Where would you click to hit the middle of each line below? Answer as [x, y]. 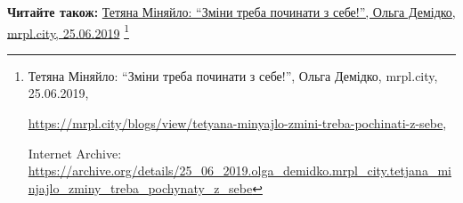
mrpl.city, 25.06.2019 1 [68, 31]
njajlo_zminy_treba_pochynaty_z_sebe [140, 187]
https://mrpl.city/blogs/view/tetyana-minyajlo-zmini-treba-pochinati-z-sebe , [237, 123]
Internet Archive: [75, 153]
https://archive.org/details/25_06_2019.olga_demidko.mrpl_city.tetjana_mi [240, 171]
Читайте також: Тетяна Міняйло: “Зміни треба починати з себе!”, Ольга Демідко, [231, 12]
